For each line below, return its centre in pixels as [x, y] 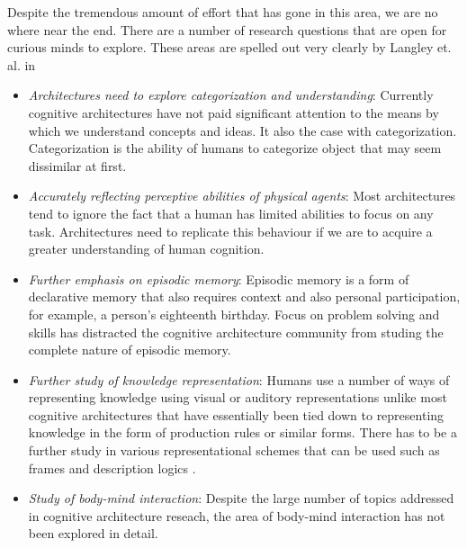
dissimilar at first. [77, 165]
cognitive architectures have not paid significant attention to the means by [233, 112]
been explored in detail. [93, 533]
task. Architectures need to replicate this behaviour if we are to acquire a [230, 231]
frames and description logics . [112, 467]
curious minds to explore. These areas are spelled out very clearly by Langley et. [229, 47]
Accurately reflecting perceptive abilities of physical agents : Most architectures [242, 196]
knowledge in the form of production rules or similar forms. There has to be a [242, 432]
